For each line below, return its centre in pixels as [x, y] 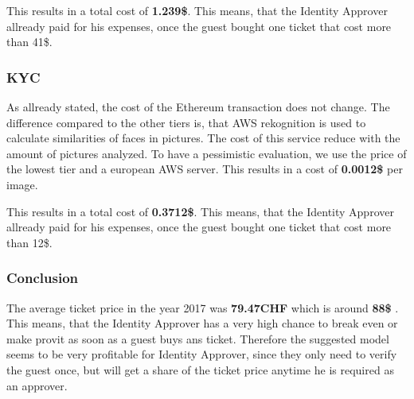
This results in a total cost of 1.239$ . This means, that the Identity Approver [197, 10]
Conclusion [42, 278]
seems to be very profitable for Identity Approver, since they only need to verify [202, 354]
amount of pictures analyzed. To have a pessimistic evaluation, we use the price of [207, 153]
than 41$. [29, 42]
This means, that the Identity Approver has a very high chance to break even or [202, 323]
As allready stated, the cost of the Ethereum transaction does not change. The [198, 107]
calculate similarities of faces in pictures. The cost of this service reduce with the [203, 138]
